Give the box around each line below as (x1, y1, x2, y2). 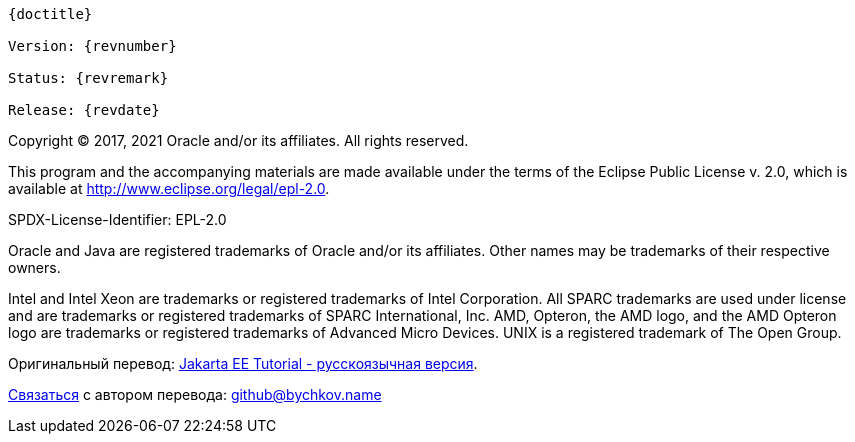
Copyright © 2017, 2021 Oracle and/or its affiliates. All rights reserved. (8, 132, 469, 149)
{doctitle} (8, 6, 93, 22)
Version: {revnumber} (8, 38, 177, 54)
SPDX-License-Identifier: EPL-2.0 (8, 211, 227, 228)
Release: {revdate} (8, 102, 160, 118)
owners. (8, 259, 61, 276)
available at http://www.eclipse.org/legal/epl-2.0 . (8, 180, 330, 197)
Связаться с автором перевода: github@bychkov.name (8, 386, 382, 403)
